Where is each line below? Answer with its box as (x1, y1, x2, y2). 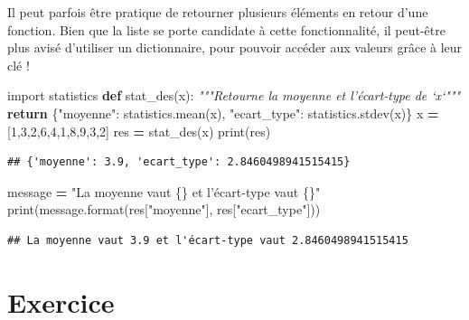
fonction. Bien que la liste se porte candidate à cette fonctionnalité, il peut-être (7, 20, 446, 39)
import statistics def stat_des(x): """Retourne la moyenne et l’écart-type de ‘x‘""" (7, 86, 461, 105)
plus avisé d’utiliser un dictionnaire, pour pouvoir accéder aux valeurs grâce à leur (7, 38, 463, 57)
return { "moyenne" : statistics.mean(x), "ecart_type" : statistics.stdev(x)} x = (7, 103, 439, 122)
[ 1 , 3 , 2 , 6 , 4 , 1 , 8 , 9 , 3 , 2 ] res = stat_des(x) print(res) (7, 121, 271, 140)
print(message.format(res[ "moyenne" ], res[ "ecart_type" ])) (7, 200, 321, 219)
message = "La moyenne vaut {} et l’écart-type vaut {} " (7, 182, 321, 201)
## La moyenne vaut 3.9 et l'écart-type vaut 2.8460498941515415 (7, 233, 408, 247)
